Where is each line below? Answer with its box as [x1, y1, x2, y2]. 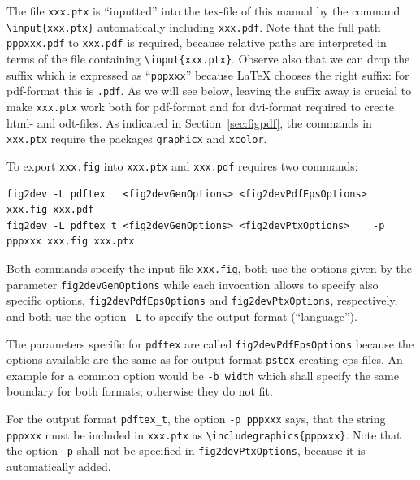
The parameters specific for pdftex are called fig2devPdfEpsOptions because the [6, 335, 414, 352]
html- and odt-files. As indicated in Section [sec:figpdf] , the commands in [6, 114, 372, 131]
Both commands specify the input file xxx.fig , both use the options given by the [6, 259, 413, 276]
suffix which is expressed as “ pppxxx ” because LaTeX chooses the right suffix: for [6, 66, 409, 83]
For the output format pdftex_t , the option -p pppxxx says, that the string [6, 410, 386, 427]
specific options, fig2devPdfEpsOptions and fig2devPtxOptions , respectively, [6, 292, 398, 309]
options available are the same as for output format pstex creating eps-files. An [6, 351, 403, 368]
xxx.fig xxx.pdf [6, 204, 94, 216]
